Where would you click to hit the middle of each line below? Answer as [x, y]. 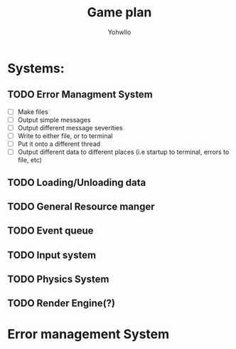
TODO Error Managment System [80, 94]
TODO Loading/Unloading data [77, 182]
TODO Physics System [58, 280]
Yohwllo [119, 32]
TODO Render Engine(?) [61, 303]
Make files [33, 112]
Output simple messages [54, 120]
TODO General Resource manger [81, 206]
